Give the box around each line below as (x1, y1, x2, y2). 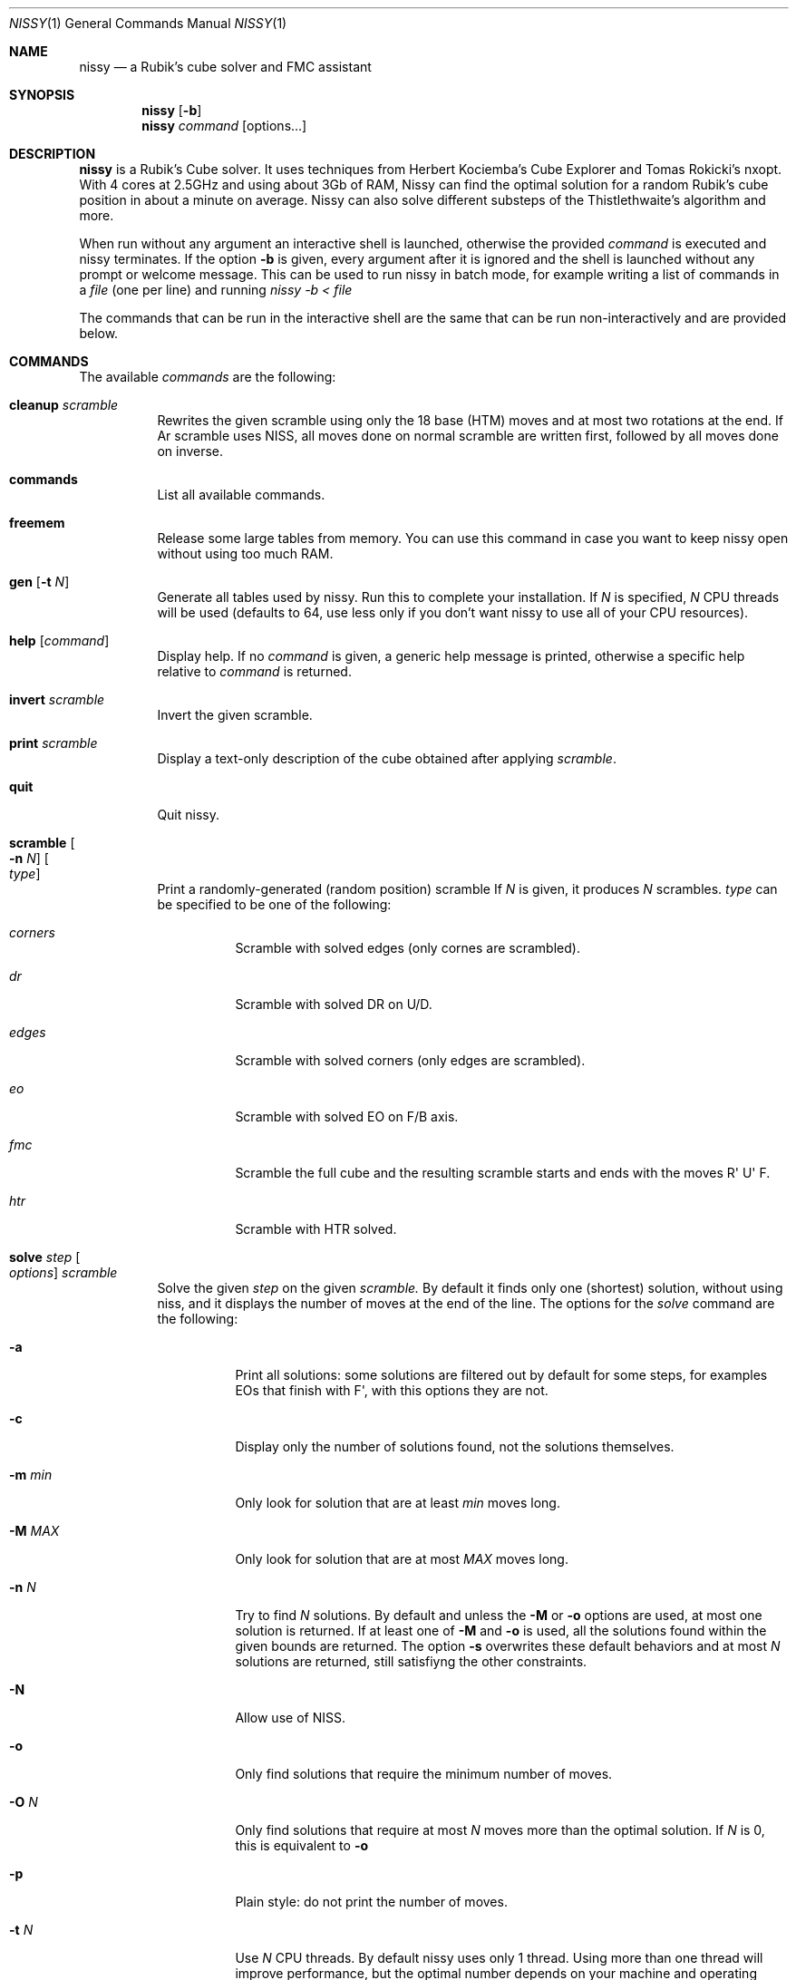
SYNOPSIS (9, 87, 75, 102)
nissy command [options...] (141, 118, 307, 133)
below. (79, 325, 119, 341)
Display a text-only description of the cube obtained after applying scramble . (157, 751, 616, 766)
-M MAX (9, 1523, 60, 1538)
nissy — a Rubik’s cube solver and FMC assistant (79, 59, 372, 74)
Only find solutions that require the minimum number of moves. (235, 1766, 613, 1781)
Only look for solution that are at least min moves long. (235, 1495, 560, 1510)
